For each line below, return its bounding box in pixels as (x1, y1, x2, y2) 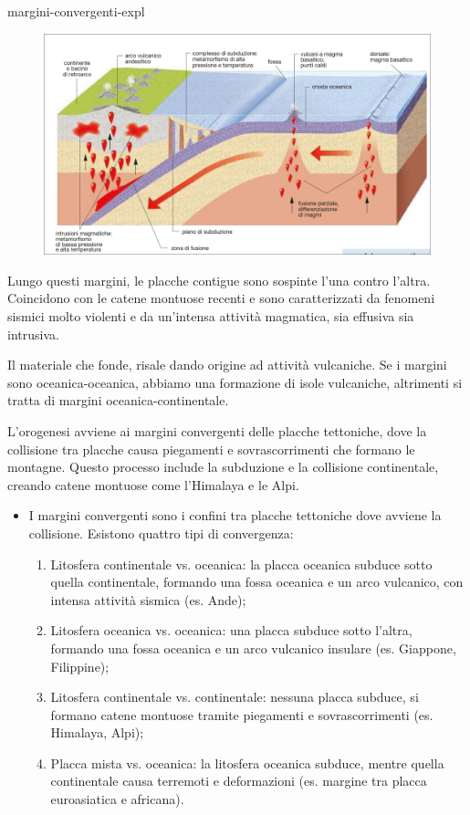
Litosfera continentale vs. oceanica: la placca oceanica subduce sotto (50, 554, 433, 573)
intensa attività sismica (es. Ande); (50, 590, 246, 609)
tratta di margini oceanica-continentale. (7, 391, 229, 410)
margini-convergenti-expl (7, 2, 145, 20)
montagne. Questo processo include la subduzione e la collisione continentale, (7, 457, 439, 476)
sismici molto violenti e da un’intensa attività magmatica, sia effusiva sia (7, 307, 414, 326)
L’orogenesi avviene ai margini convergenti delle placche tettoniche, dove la (7, 421, 427, 440)
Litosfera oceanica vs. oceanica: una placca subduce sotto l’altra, (50, 621, 413, 640)
